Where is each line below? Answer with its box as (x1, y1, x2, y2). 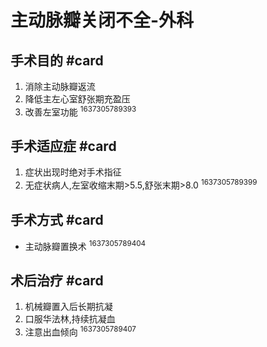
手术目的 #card (10, 52, 104, 69)
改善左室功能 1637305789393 (24, 104, 137, 118)
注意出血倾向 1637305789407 (24, 324, 137, 338)
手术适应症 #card (10, 138, 117, 155)
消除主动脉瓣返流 (24, 81, 96, 92)
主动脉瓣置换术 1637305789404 (24, 238, 147, 252)
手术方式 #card (10, 211, 104, 228)
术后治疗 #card (10, 272, 104, 289)
